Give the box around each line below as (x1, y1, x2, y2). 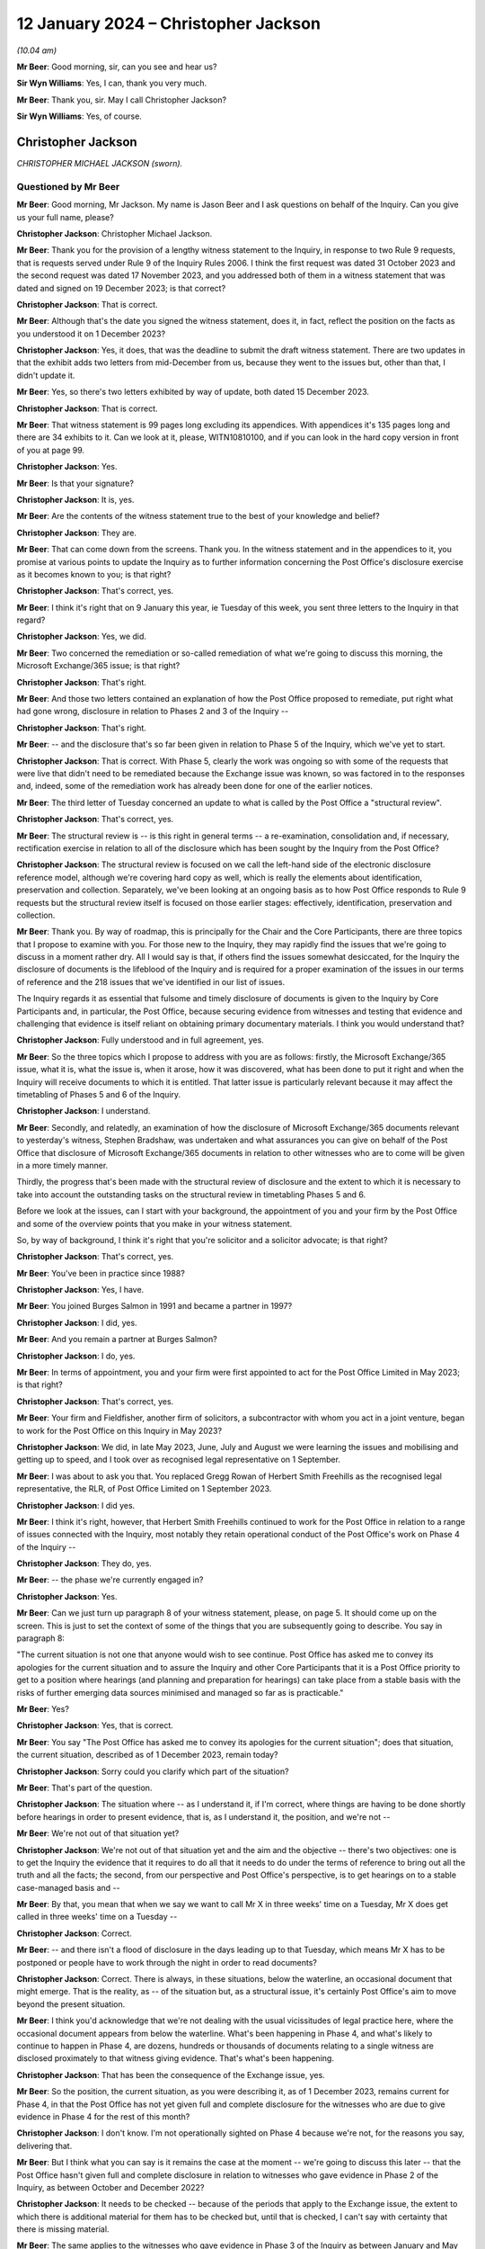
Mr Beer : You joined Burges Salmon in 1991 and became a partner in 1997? (16, 1301, 293, 1312)
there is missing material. (16, 2224, 110, 2235)
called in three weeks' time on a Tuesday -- (16, 1912, 178, 1922)
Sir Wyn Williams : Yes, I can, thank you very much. (16, 77, 207, 89)
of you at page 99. (16, 444, 85, 455)
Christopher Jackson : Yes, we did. (16, 631, 147, 642)
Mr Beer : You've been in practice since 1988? (16, 1268, 186, 1278)
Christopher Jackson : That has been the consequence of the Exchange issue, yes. (16, 2069, 325, 2080)
